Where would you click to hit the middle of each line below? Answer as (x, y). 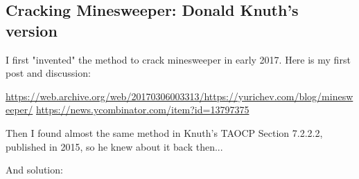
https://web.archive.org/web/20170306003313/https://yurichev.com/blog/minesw (179, 96)
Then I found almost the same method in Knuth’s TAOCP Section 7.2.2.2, (164, 132)
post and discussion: (48, 73)
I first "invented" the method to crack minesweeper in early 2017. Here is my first (178, 59)
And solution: (34, 170)
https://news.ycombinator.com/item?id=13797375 (142, 110)
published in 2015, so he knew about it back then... (114, 146)
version (32, 30)
